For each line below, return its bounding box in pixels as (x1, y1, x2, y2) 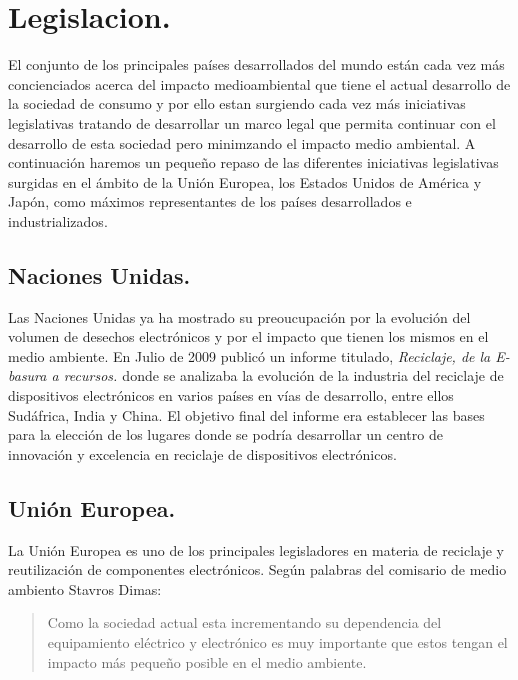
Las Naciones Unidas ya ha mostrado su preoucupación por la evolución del (8, 306, 471, 327)
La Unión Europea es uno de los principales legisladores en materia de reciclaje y (8, 539, 505, 560)
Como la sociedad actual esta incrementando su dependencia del (47, 612, 442, 633)
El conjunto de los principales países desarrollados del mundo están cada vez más (8, 54, 505, 75)
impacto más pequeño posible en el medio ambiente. (47, 651, 367, 672)
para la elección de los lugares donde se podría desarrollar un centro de (8, 424, 443, 445)
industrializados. (8, 210, 108, 231)
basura (8, 365, 47, 386)
